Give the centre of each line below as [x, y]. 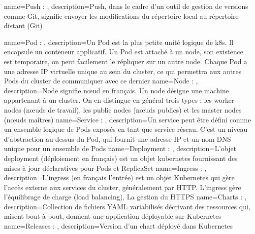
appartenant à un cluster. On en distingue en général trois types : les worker [119, 100]
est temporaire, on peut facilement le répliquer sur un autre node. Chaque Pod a [126, 61]
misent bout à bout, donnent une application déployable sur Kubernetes [113, 216]
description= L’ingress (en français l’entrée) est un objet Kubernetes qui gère [119, 177]
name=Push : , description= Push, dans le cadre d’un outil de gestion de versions [126, 6]
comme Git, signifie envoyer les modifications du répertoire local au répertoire [121, 16]
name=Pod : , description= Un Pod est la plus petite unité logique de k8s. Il [119, 42]
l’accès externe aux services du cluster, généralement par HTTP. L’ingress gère [123, 187]
